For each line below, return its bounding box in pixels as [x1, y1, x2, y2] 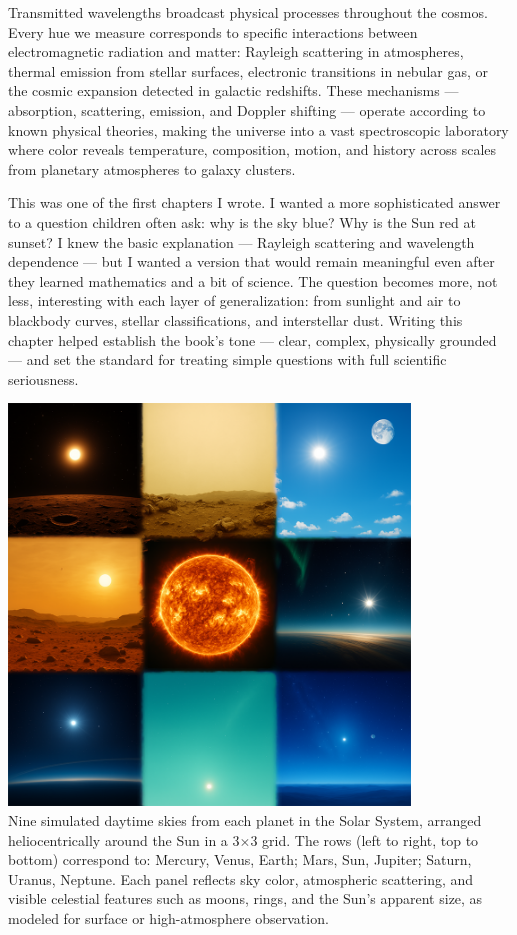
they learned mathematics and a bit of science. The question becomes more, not [8, 270, 498, 291]
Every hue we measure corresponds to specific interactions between [8, 21, 418, 42]
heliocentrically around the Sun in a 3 [8, 829, 240, 850]
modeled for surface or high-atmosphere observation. [8, 908, 329, 929]
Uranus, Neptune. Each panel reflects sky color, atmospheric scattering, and [8, 868, 474, 889]
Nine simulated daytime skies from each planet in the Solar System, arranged [8, 810, 482, 831]
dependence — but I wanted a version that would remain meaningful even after [8, 251, 495, 272]
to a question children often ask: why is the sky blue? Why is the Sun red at [8, 211, 476, 232]
